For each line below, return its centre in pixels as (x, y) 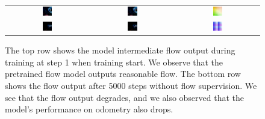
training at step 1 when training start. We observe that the (114, 62)
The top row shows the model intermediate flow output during (120, 50)
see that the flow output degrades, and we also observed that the (125, 97)
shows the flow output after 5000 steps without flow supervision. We (131, 86)
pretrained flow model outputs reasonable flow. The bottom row (123, 74)
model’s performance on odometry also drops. (89, 109)
